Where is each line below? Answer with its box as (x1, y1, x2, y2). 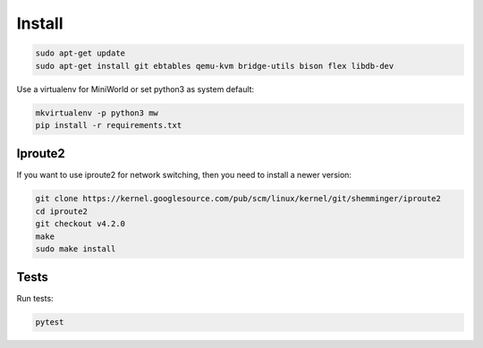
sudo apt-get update (35, 48, 125, 58)
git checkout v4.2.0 (35, 219, 125, 229)
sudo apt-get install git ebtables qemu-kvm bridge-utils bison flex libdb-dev (35, 61, 394, 71)
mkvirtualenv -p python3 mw (35, 107, 158, 118)
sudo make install (35, 243, 116, 254)
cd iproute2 (35, 206, 89, 216)
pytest (35, 318, 64, 327)
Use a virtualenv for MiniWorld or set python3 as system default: (16, 83, 255, 94)
